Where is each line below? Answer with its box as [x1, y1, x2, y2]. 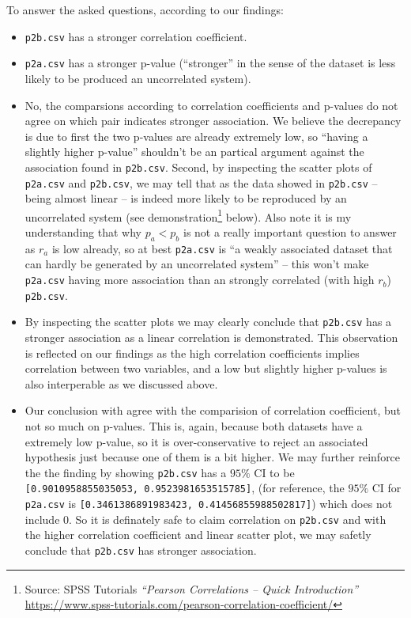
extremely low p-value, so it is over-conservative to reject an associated [25, 433, 368, 449]
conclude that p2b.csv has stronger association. [25, 542, 257, 559]
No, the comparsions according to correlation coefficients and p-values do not [25, 97, 398, 113]
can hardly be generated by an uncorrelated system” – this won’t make [25, 256, 369, 272]
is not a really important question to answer [183, 224, 397, 241]
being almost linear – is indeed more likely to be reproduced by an [25, 190, 347, 207]
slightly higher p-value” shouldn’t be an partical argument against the [25, 143, 364, 160]
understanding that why [25, 224, 141, 241]
